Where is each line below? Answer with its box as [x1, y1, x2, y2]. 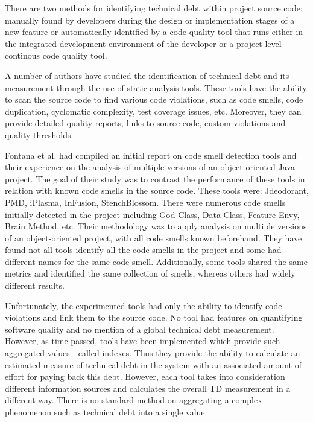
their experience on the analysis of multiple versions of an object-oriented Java [5, 161, 295, 173]
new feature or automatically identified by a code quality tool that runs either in [5, 25, 303, 38]
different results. [5, 279, 65, 292]
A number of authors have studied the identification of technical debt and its [5, 69, 289, 82]
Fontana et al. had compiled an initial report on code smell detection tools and [5, 149, 297, 161]
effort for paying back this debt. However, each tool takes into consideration [5, 370, 285, 383]
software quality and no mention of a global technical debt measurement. [5, 322, 274, 335]
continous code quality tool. [5, 49, 107, 62]
